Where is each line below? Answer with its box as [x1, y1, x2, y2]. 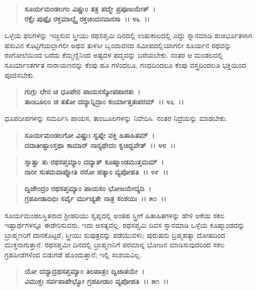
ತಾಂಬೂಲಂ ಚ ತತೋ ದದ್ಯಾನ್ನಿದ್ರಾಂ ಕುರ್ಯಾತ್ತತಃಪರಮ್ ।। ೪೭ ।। [24, 96, 184, 106]
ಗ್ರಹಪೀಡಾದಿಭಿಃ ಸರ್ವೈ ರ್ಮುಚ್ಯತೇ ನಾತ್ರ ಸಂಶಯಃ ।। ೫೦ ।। [24, 193, 166, 203]
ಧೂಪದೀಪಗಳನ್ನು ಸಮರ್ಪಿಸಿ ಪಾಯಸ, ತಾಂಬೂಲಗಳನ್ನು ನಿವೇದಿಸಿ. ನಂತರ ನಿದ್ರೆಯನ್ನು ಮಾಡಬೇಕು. [5, 113, 228, 123]
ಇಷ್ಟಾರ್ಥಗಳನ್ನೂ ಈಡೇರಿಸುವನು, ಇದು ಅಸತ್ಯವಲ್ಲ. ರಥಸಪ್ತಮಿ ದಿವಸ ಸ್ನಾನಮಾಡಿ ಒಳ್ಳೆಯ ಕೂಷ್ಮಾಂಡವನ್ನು [5, 220, 245, 230]
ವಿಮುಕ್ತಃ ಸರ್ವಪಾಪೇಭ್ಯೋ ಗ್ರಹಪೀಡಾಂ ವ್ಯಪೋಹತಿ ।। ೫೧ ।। [24, 276, 169, 286]
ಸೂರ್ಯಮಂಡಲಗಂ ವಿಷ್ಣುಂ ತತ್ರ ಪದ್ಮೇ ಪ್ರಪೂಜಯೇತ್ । [24, 4, 156, 14]
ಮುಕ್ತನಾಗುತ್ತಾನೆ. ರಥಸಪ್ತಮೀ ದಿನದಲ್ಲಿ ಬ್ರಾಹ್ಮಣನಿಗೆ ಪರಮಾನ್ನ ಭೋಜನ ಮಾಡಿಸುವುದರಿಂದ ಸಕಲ [5, 239, 225, 250]
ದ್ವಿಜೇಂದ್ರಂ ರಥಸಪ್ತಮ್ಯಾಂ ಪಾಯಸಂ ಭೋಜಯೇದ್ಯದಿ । [24, 183, 151, 194]
